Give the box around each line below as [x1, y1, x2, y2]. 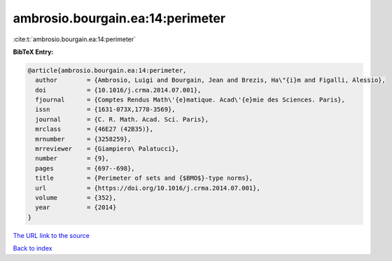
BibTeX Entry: [13, 48, 54, 56]
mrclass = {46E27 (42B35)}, [35, 125, 154, 133]
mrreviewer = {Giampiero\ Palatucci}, [35, 145, 180, 153]
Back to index [13, 244, 52, 253]
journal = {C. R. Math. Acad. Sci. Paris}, [35, 115, 209, 123]
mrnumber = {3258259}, [35, 135, 132, 143]
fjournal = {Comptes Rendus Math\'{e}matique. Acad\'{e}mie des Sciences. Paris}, [35, 96, 346, 104]
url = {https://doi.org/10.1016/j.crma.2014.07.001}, [35, 184, 260, 192]
